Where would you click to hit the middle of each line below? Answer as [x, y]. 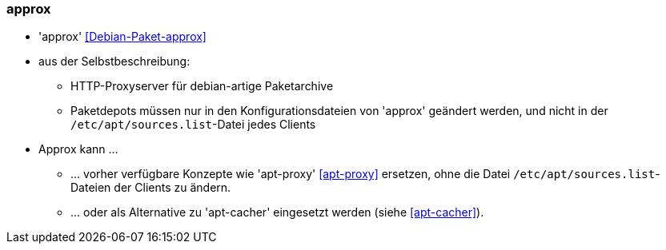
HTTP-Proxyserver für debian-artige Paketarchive [202, 86]
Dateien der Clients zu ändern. [151, 188]
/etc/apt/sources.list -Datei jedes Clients [193, 125]
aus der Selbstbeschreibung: [114, 62]
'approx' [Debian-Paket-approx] [122, 37]
